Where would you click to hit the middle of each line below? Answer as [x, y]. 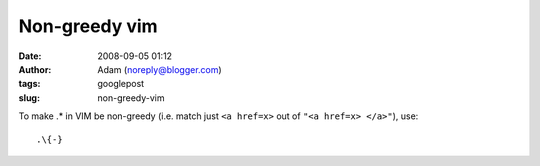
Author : [35, 69]
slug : [29, 97]
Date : [30, 56]
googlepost [121, 84]
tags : [29, 84]
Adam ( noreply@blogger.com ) [159, 69]
